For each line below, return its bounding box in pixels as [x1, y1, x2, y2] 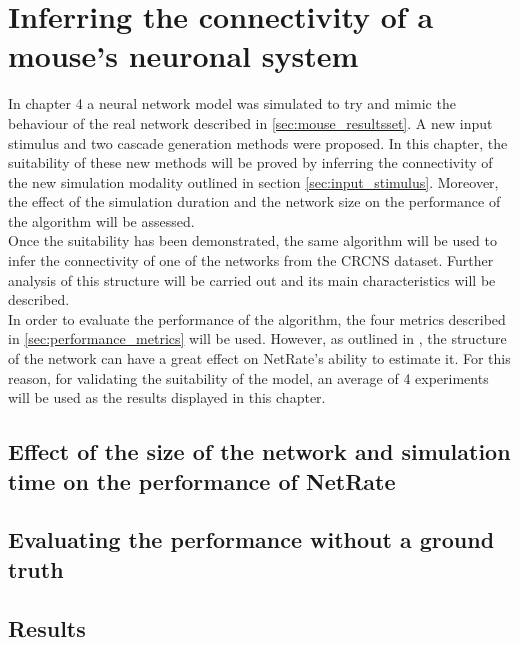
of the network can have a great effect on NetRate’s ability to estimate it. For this [8, 348, 511, 369]
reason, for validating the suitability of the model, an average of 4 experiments [8, 367, 489, 388]
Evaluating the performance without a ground [8, 524, 495, 555]
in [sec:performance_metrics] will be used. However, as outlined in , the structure [8, 328, 507, 349]
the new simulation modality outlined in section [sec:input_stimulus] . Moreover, [8, 171, 499, 192]
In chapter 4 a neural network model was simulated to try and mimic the [8, 93, 456, 114]
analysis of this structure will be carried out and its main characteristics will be [8, 269, 496, 290]
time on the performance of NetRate [8, 465, 396, 496]
